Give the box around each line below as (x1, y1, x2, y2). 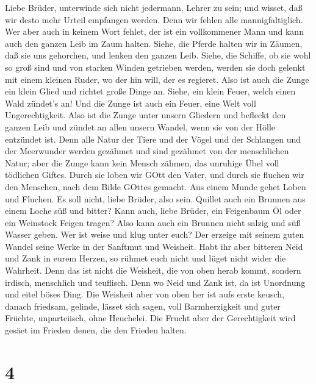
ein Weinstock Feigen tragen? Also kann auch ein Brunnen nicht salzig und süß (5, 216, 301, 229)
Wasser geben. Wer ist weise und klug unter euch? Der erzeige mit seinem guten (5, 228, 304, 241)
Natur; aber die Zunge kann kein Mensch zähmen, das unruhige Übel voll (5, 156, 279, 169)
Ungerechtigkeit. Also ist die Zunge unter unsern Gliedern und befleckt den (5, 108, 286, 121)
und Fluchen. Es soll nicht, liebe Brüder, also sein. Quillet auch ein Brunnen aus (5, 192, 306, 205)
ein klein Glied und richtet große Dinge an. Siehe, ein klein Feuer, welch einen (5, 85, 296, 98)
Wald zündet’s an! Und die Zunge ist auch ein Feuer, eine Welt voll (5, 96, 256, 109)
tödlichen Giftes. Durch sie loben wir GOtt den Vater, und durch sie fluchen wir (5, 168, 304, 181)
